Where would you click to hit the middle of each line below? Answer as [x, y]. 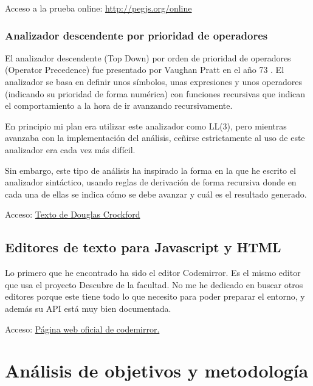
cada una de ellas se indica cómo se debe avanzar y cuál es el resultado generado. [156, 194]
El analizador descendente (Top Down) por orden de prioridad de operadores [148, 57]
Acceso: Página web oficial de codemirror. [82, 329]
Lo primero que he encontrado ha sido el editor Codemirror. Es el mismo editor [153, 273]
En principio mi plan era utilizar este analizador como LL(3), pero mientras [146, 126]
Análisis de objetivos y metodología [157, 370]
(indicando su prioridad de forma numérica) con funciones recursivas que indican [155, 93]
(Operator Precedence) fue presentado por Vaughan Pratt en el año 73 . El [145, 70]
